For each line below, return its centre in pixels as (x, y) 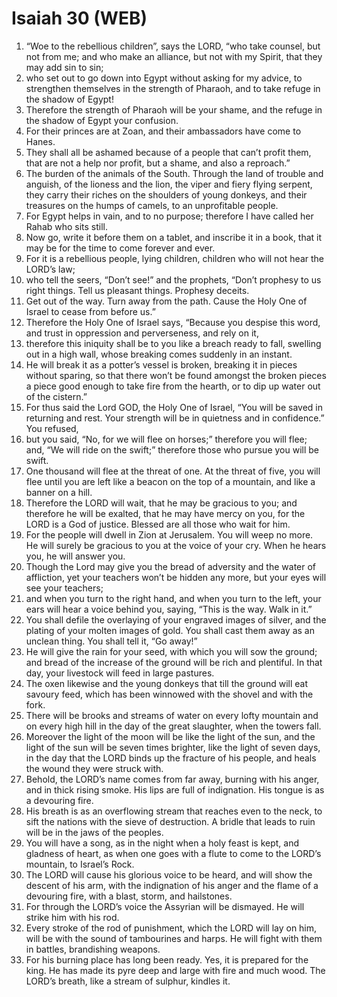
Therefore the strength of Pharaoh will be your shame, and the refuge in (174, 109)
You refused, (52, 428)
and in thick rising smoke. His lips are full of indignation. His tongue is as (175, 789)
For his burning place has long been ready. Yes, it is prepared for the (167, 959)
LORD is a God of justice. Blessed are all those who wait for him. (158, 524)
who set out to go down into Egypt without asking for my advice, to (164, 78)
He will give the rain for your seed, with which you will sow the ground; (171, 651)
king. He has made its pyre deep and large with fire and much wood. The (175, 970)
